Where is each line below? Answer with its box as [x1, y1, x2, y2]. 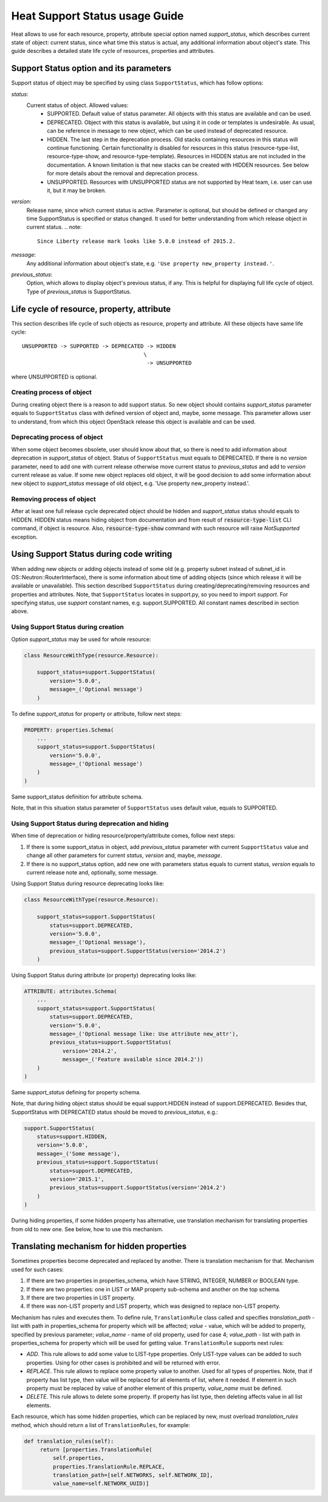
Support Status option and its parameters [11, 63, 171, 74]
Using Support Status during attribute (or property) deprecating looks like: [11, 971, 197, 979]
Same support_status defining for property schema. [11, 1088, 141, 1095]
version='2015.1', [49, 1176, 104, 1183]
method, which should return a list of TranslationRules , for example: [11, 1421, 191, 1428]
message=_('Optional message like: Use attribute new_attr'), [49, 1030, 239, 1037]
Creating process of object [11, 388, 92, 397]
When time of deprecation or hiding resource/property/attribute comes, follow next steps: [11, 832, 236, 839]
